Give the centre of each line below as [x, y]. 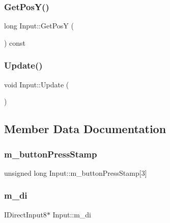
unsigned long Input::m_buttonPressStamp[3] [76, 172]
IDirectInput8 [25, 214]
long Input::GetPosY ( [39, 26]
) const [15, 42]
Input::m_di [72, 214]
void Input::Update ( [37, 84]
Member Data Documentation [85, 129]
